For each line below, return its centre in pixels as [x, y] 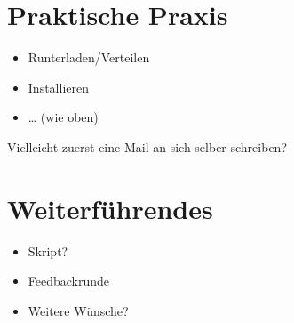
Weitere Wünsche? [78, 310]
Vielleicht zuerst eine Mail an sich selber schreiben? [147, 146]
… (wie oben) [63, 117]
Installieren [58, 87]
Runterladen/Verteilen [89, 57]
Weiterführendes [110, 208]
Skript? [48, 250]
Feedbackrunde [69, 281]
